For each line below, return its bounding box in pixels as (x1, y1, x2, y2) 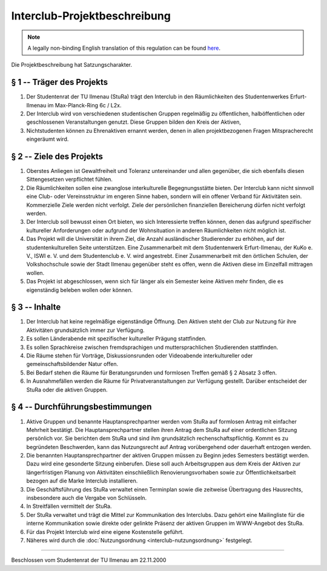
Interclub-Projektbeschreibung (11, 9, 171, 22)
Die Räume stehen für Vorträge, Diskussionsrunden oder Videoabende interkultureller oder (26, 352, 253, 359)
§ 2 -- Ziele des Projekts (11, 152, 103, 161)
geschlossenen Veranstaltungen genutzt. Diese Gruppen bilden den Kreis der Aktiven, (26, 118, 242, 126)
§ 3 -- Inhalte (11, 302, 61, 313)
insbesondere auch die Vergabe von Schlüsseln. (26, 495, 147, 502)
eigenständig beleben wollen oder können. (26, 286, 133, 294)
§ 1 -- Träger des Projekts (11, 77, 108, 87)
